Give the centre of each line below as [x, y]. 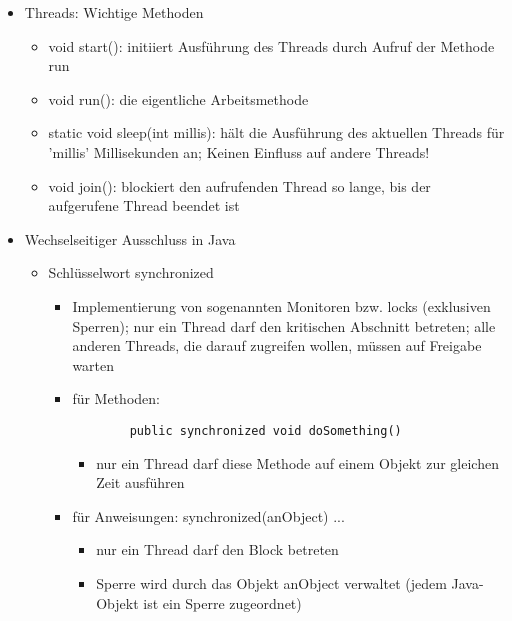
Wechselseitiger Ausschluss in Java [130, 238]
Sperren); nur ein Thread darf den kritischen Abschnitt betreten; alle [284, 325]
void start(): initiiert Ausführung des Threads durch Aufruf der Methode [271, 45]
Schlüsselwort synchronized [131, 272]
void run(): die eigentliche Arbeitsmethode [178, 98]
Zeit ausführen [140, 482]
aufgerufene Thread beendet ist [144, 205]
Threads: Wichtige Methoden [114, 12]
